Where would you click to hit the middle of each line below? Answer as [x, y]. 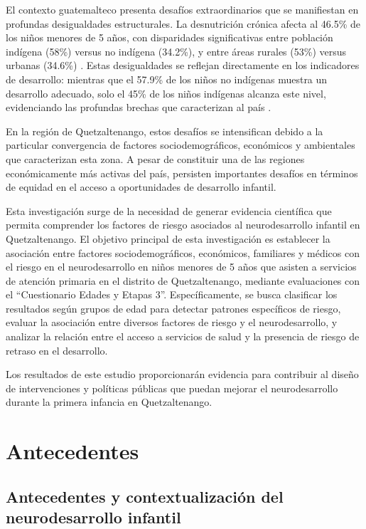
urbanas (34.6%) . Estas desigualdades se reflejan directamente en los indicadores [183, 65]
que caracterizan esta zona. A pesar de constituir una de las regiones [155, 158]
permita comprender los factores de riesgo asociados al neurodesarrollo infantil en [183, 225]
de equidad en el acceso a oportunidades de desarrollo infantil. [141, 187]
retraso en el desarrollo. [57, 350]
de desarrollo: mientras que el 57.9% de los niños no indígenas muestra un [167, 79]
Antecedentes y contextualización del [145, 496]
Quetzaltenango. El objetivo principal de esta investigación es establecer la [168, 238]
